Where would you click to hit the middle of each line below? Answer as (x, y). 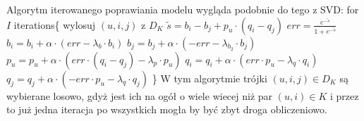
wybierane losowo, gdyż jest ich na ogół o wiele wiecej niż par (140, 95)
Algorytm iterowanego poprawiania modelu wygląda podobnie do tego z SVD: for (183, 9)
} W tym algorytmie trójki (210, 78)
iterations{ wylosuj (55, 24)
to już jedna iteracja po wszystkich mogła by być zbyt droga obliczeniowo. (167, 109)
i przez (344, 95)
